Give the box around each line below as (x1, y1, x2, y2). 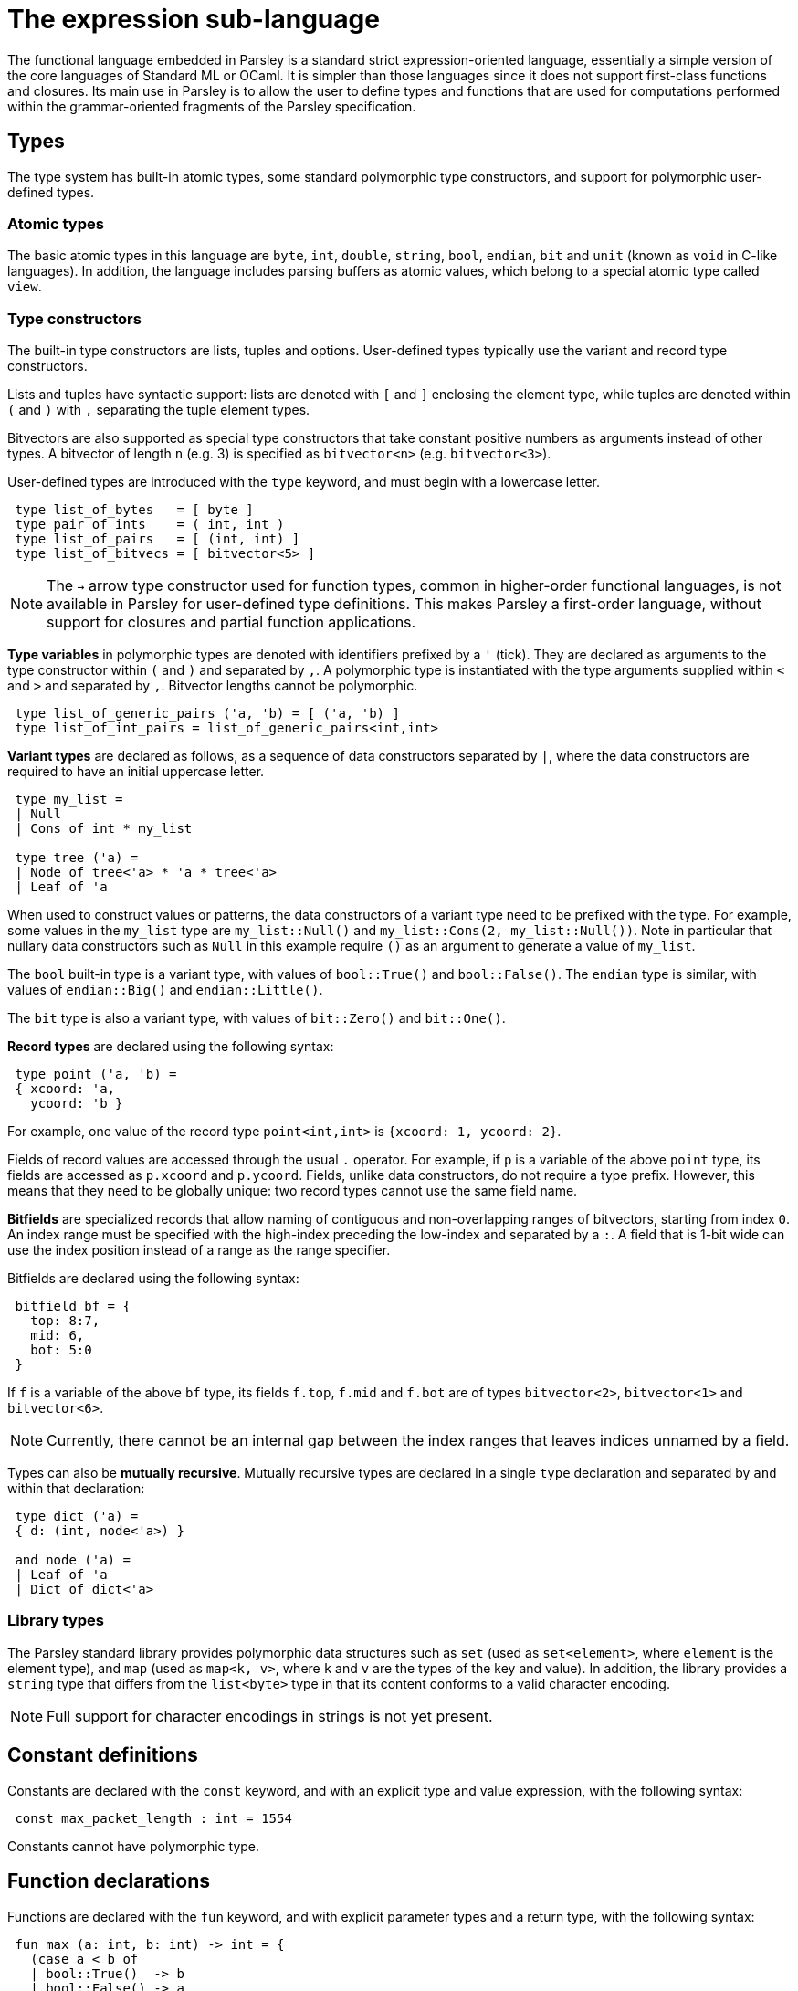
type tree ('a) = (15, 850, 139, 866)
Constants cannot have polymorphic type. (7, 1838, 260, 1854)
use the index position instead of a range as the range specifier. (7, 1242, 391, 1259)
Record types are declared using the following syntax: (7, 1038, 334, 1055)
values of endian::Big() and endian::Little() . (7, 982, 323, 998)
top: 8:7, (30, 1313, 100, 1329)
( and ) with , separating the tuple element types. (7, 402, 310, 418)
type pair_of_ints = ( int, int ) (15, 517, 285, 532)
